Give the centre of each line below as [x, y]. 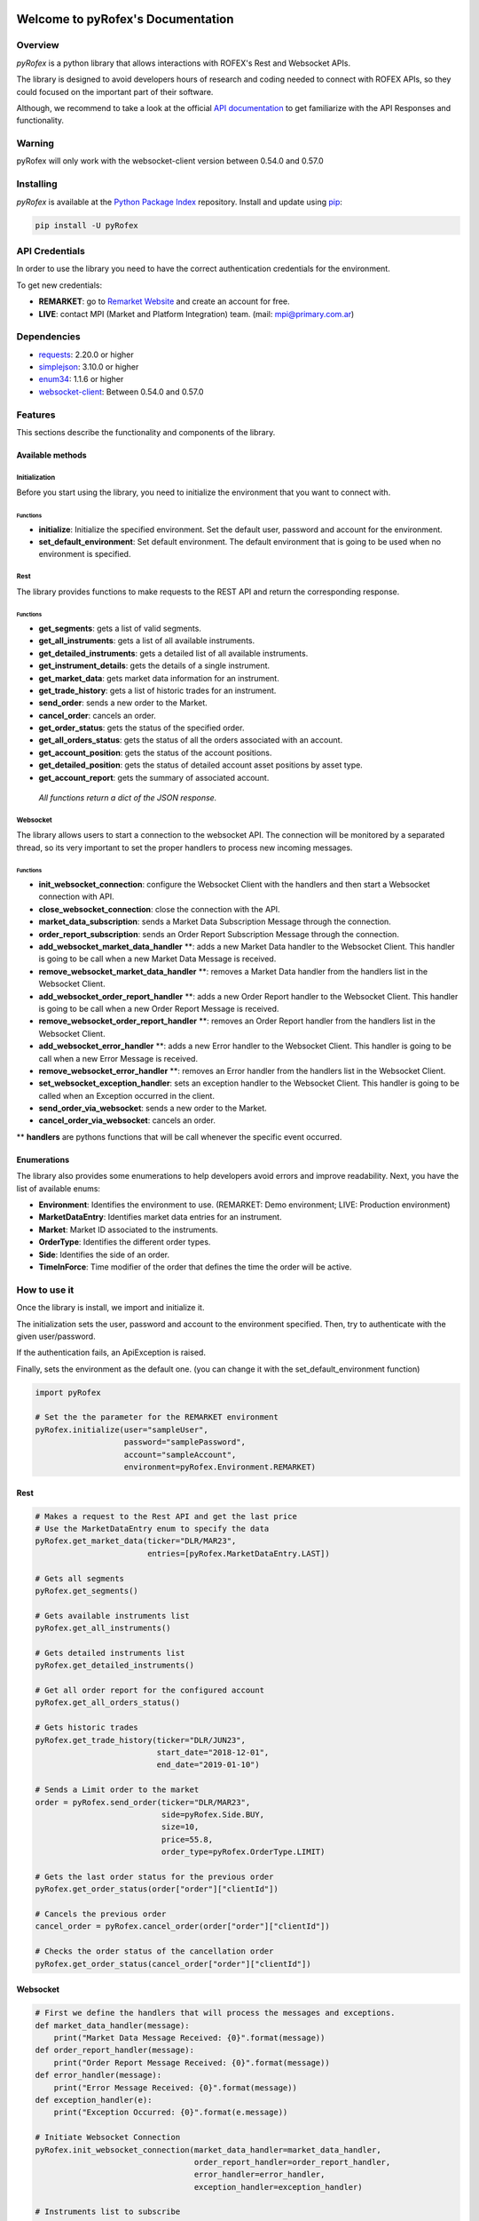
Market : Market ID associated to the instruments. [129, 1230]
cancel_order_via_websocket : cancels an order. [127, 1120]
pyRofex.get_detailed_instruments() [115, 1665]
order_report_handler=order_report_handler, [292, 2162]
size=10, [180, 1827]
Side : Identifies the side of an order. [104, 1254]
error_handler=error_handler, [259, 2175]
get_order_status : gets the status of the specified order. [141, 728]
